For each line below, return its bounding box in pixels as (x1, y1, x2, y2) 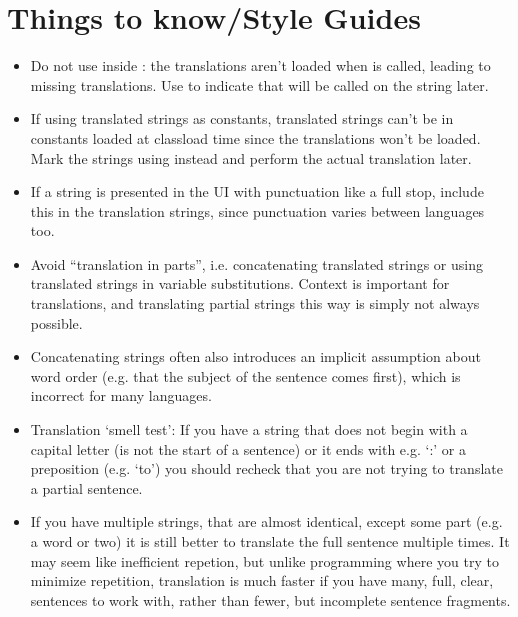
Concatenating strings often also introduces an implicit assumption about (30, 346, 481, 367)
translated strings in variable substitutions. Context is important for (30, 273, 450, 294)
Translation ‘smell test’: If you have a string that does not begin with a (30, 419, 468, 440)
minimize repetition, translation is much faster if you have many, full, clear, (30, 570, 494, 591)
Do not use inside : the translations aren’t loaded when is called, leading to (30, 55, 491, 76)
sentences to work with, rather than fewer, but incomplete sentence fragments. (30, 589, 511, 610)
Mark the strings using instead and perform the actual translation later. (30, 147, 472, 168)
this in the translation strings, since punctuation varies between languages (30, 200, 485, 221)
